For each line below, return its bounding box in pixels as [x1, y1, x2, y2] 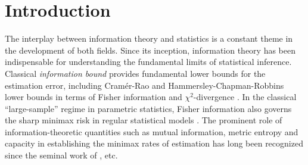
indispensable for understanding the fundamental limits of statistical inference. [5, 55, 292, 68]
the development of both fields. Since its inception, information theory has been [5, 43, 296, 56]
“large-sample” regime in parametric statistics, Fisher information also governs [5, 102, 292, 114]
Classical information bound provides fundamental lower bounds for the [5, 67, 266, 79]
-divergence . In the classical [193, 91, 297, 103]
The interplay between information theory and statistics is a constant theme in [5, 32, 293, 45]
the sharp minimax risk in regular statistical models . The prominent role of [5, 114, 282, 126]
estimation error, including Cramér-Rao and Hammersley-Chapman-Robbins [5, 79, 284, 91]
